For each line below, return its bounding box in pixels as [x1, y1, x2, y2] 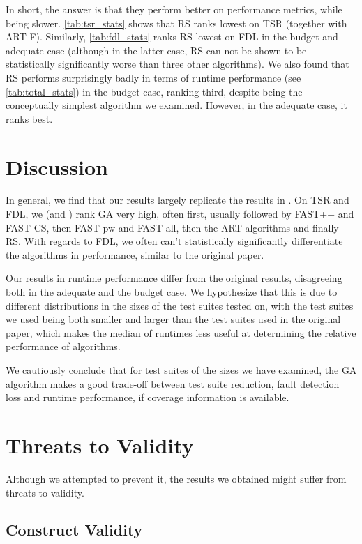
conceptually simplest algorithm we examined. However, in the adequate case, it [6, 98, 347, 112]
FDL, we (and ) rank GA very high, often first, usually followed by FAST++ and [6, 206, 354, 221]
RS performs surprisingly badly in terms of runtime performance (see [6, 70, 301, 84]
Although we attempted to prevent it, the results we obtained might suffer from [6, 471, 347, 485]
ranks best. [6, 111, 53, 126]
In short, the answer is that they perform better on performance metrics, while [6, 2, 342, 16]
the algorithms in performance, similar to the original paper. [6, 247, 264, 262]
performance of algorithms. [6, 339, 121, 354]
